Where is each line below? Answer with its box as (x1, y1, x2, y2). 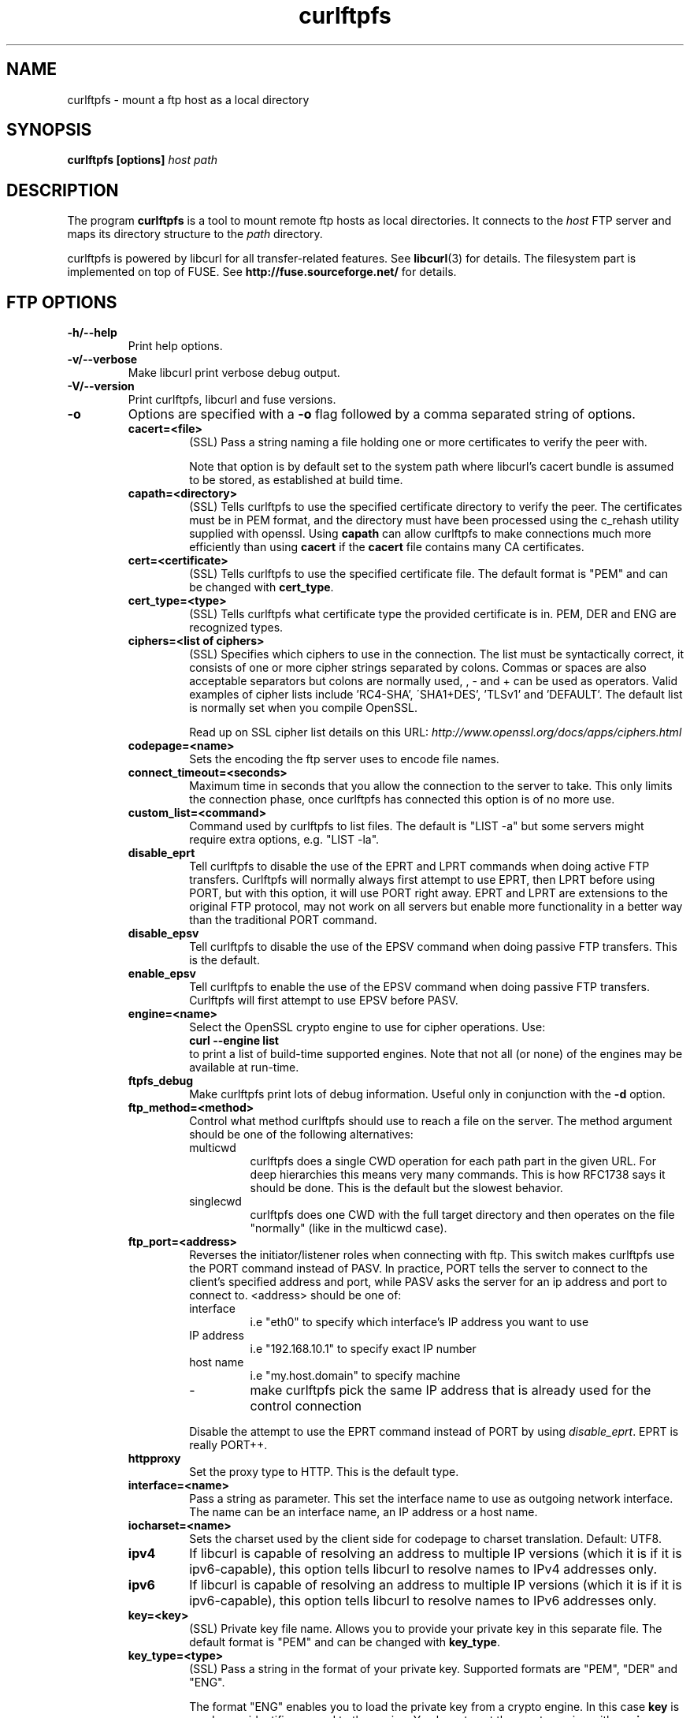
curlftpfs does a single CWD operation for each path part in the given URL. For (250, 1154, 656, 1168)
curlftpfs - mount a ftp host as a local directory (67, 92, 310, 106)
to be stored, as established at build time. (189, 473, 403, 487)
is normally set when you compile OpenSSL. (189, 701, 417, 715)
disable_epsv (128, 926, 199, 941)
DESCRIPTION (6, 180, 119, 200)
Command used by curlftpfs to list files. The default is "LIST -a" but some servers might (189, 819, 644, 833)
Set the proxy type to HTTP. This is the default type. (189, 1465, 459, 1479)
